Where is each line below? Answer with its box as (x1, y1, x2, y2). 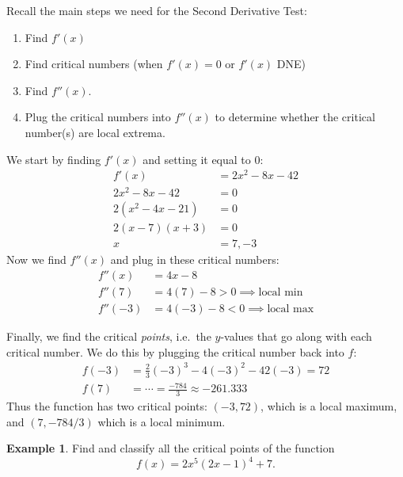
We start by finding (6, 151, 101, 167)
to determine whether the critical (215, 109, 375, 125)
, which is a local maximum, (260, 398, 397, 414)
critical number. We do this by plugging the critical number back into (6, 343, 344, 360)
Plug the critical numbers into (25, 109, 171, 125)
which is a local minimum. (97, 413, 226, 429)
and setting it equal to (143, 151, 251, 167)
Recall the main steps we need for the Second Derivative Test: (6, 2, 307, 18)
